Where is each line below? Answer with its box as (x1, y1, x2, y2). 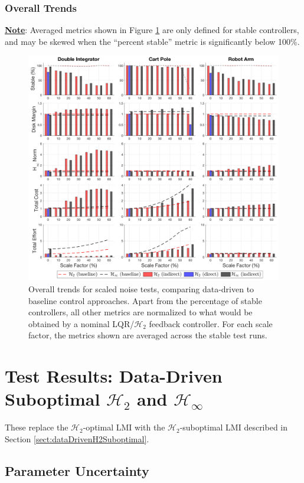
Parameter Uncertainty (5, 461, 149, 479)
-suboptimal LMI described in (179, 421, 288, 433)
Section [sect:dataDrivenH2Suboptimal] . (5, 432, 149, 445)
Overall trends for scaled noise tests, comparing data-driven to (28, 282, 254, 295)
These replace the (5, 421, 68, 433)
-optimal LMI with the (83, 421, 165, 433)
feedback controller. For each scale (149, 317, 273, 329)
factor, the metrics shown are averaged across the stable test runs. (28, 329, 267, 341)
